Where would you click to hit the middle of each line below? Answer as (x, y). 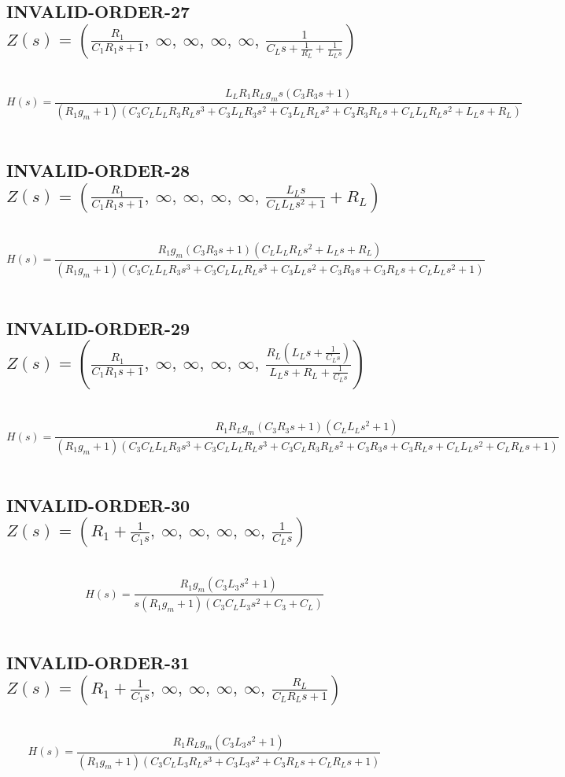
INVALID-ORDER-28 (98, 170)
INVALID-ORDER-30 (98, 504)
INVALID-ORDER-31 (98, 663)
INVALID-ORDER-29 (98, 328)
